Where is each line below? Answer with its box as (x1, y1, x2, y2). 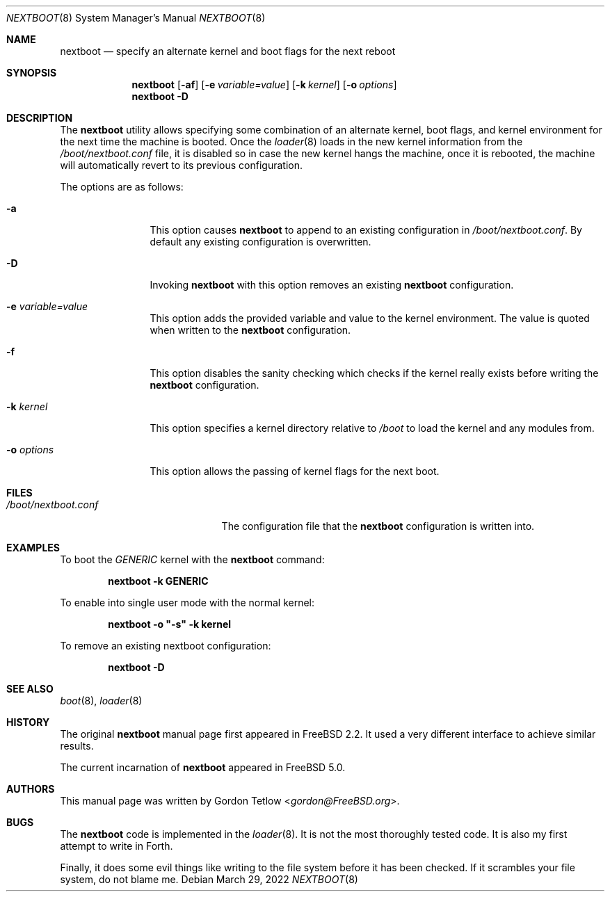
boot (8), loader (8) (60, 695, 143, 706)
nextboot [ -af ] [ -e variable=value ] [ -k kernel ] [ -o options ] (131, 79, 397, 90)
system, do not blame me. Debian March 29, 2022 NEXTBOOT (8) (60, 873, 358, 885)
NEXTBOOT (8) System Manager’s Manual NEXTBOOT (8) (6, 12, 266, 24)
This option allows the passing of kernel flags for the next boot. (150, 465, 440, 477)
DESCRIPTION (6, 112, 73, 124)
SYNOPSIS (6, 67, 57, 79)
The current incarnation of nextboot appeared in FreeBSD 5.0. (60, 761, 346, 773)
